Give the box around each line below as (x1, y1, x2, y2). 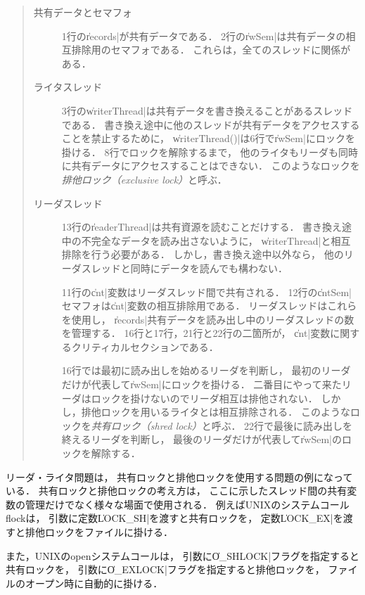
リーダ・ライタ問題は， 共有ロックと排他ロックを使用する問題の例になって (6, 469, 353, 484)
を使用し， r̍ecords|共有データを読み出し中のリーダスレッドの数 (61, 312, 354, 326)
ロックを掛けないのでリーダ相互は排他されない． (91, 390, 318, 405)
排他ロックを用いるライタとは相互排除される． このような (81, 404, 350, 419)
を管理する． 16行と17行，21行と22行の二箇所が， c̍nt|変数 (61, 326, 331, 340)
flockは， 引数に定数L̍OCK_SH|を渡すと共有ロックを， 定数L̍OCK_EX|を (6, 511, 343, 525)
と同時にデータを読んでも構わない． (120, 260, 288, 275)
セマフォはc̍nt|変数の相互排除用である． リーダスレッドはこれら (61, 298, 357, 313)
